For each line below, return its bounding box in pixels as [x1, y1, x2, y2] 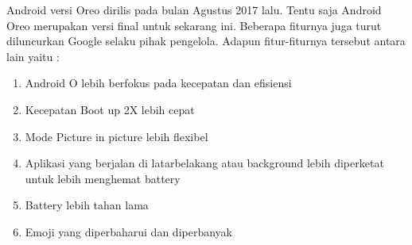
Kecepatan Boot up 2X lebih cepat [25, 101, 195, 117]
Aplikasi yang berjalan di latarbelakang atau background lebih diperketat [25, 155, 384, 171]
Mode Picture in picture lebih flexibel [25, 128, 208, 144]
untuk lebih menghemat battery [25, 170, 181, 186]
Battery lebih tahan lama [25, 197, 149, 213]
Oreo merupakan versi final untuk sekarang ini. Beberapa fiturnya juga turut [6, 17, 382, 33]
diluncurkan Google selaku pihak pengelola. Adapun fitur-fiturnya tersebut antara [6, 33, 406, 49]
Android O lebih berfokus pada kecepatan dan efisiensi [25, 75, 292, 91]
